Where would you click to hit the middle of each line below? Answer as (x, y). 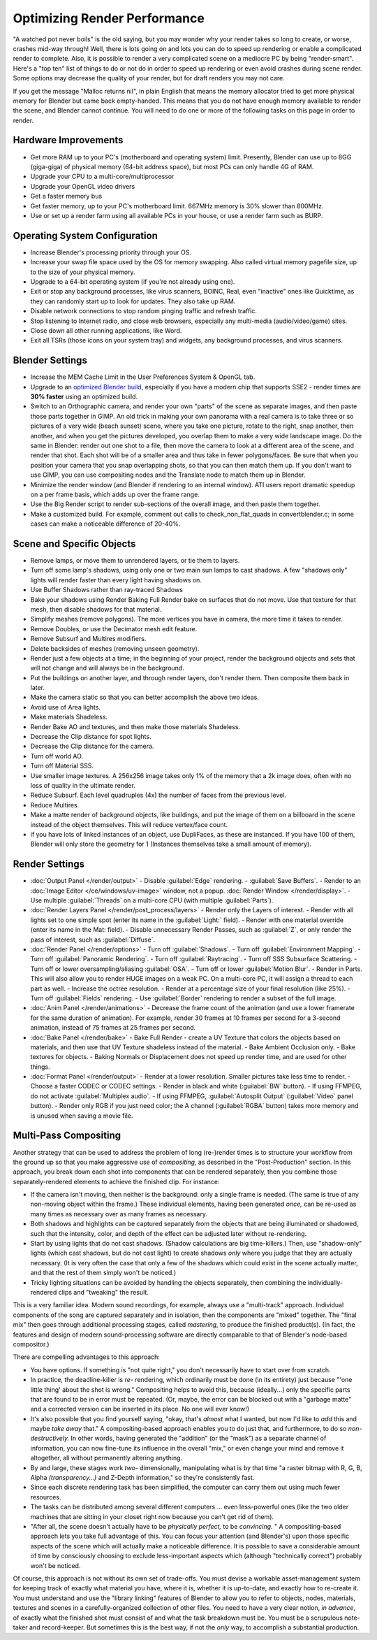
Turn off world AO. (57, 756)
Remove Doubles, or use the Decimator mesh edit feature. (114, 628)
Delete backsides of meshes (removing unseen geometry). (115, 648)
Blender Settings (50, 360)
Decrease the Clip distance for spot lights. (91, 737)
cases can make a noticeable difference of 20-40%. (105, 524)
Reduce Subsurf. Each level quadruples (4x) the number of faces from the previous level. (158, 795)
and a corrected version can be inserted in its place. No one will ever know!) (140, 1409)
